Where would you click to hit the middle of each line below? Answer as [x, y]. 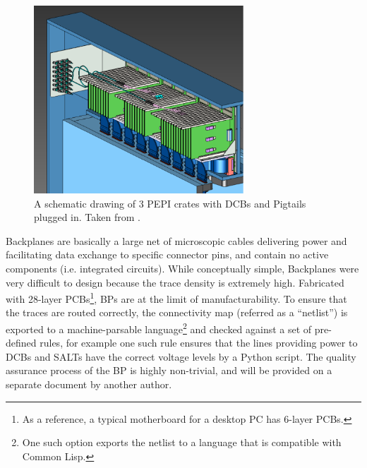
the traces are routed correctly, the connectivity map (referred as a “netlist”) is [177, 312]
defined [21, 343]
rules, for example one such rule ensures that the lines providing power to [199, 343]
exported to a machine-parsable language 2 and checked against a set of [159, 328]
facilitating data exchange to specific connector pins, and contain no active [167, 254]
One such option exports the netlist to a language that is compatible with [182, 442]
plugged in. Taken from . [87, 217]
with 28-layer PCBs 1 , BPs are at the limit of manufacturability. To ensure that [176, 298]
